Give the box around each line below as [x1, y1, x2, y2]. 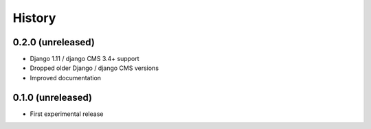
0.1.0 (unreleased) [12, 91, 93, 103]
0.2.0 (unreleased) [12, 36, 95, 48]
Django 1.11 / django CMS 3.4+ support [30, 55, 140, 63]
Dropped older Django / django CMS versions [30, 64, 159, 72]
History [12, 10, 56, 25]
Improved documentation [30, 73, 102, 82]
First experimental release [30, 110, 104, 118]
